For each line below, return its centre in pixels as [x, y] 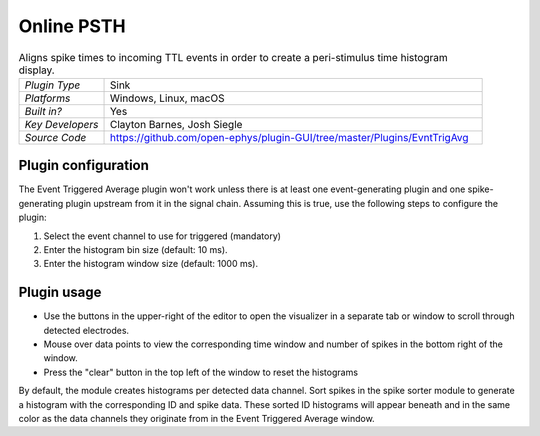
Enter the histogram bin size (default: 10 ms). [136, 249]
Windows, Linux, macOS [167, 98]
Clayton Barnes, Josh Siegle [176, 124]
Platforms [47, 98]
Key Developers [61, 124]
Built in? [43, 111]
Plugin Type [52, 85]
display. [36, 70]
